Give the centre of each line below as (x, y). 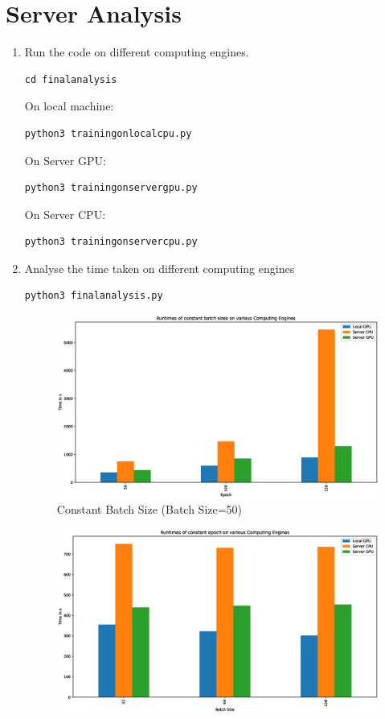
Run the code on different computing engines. (137, 52)
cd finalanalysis (71, 79)
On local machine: (69, 106)
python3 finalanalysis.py (94, 296)
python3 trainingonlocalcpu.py (108, 133)
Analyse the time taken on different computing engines (160, 268)
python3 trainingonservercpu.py (111, 242)
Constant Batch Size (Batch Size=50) (149, 509)
